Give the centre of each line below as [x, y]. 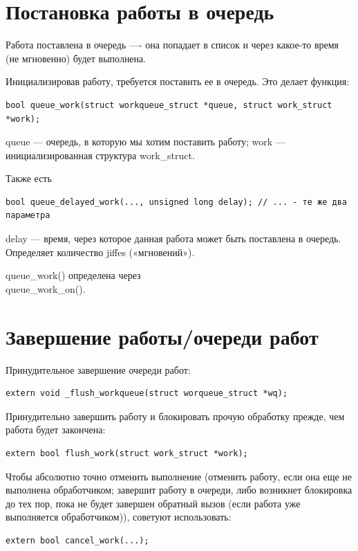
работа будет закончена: [56, 430]
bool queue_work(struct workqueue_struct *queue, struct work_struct [169, 105]
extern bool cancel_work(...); [77, 540]
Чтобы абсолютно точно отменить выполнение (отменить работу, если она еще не [179, 476]
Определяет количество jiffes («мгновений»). [100, 252]
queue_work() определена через [73, 275]
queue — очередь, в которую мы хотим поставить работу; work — [145, 142]
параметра [28, 216]
